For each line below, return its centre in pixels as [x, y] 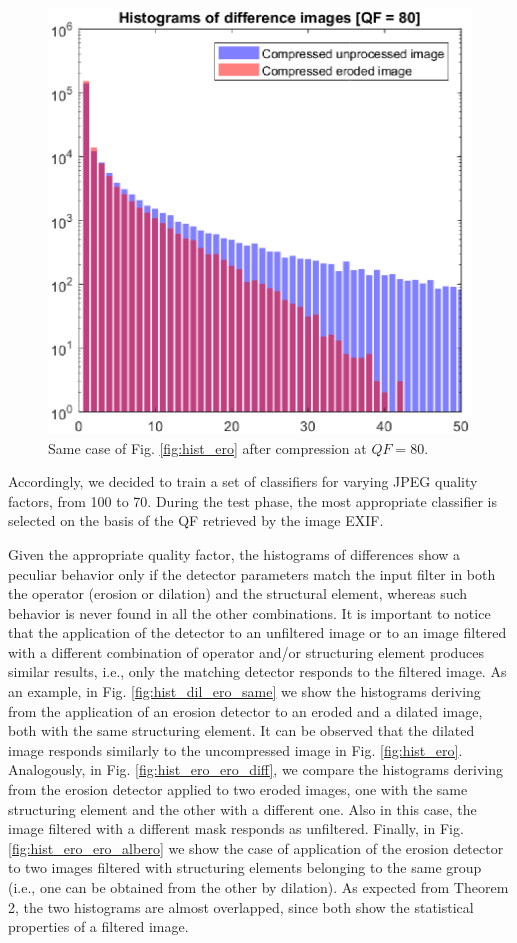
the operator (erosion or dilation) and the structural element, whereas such [238, 593]
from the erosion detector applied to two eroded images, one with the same [238, 789]
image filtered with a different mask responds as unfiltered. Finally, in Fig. [236, 828]
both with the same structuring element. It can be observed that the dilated [241, 730]
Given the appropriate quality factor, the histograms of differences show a [234, 553]
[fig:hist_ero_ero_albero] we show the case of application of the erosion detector [256, 847]
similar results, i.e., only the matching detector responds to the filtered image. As [257, 671]
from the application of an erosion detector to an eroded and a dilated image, [245, 710]
